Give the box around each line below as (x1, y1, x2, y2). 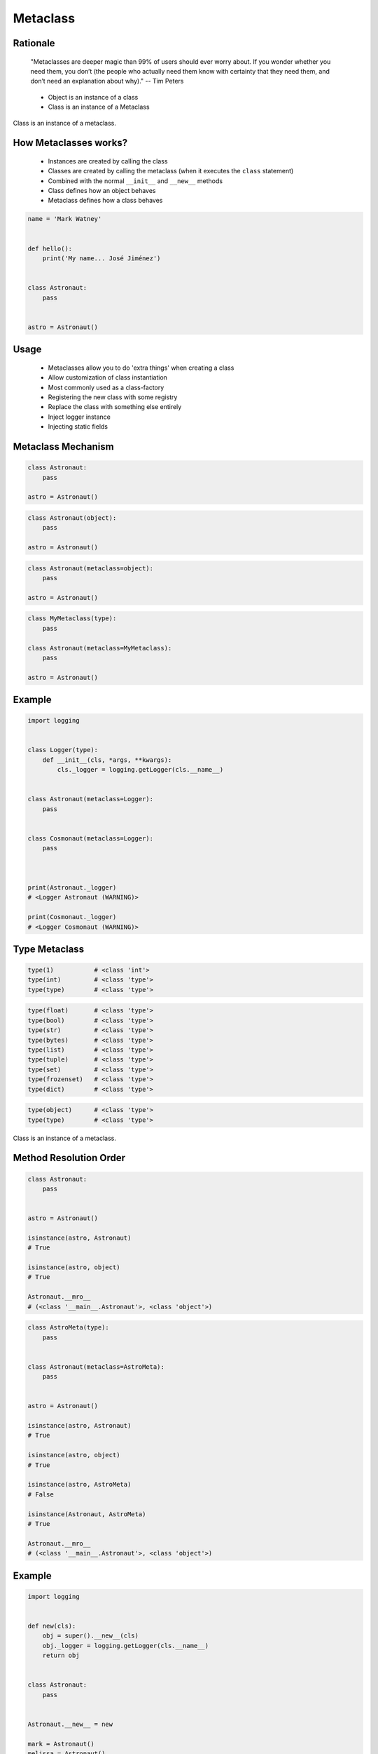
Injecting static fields (48, 422, 108, 431)
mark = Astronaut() (27, 1740, 94, 1748)
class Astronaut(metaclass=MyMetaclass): (27, 644, 172, 652)
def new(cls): (27, 1621, 76, 1630)
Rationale (13, 37, 55, 49)
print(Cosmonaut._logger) (27, 913, 117, 921)
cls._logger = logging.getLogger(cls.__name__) (57, 765, 224, 774)
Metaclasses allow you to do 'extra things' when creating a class (48, 363, 234, 372)
